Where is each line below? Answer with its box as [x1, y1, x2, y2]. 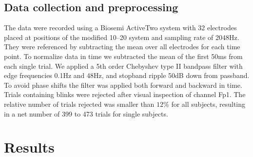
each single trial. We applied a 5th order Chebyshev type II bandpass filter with [4, 60, 243, 71]
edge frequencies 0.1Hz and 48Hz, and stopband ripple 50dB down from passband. [4, 70, 250, 80]
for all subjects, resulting [171, 98, 246, 109]
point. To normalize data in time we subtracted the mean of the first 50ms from [4, 51, 243, 61]
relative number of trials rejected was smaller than [4, 98, 155, 109]
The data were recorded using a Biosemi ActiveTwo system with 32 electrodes [4, 22, 237, 33]
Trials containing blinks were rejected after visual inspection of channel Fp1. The [4, 89, 246, 99]
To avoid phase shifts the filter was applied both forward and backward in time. [4, 79, 242, 90]
